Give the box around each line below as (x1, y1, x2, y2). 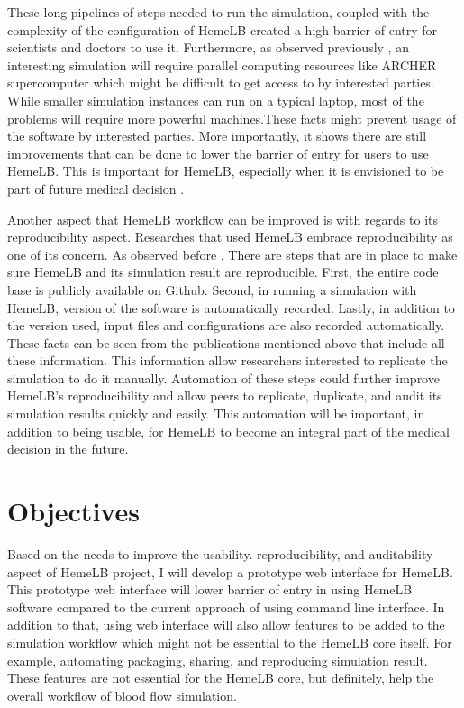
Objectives (7, 492, 140, 529)
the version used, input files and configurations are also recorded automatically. (7, 316, 445, 335)
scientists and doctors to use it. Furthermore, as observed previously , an (7, 38, 409, 57)
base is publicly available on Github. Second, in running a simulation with (7, 280, 417, 299)
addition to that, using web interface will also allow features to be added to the (7, 615, 445, 634)
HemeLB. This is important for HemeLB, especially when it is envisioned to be (7, 161, 444, 180)
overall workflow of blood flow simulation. (7, 685, 237, 704)
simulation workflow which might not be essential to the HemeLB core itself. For (7, 632, 452, 651)
